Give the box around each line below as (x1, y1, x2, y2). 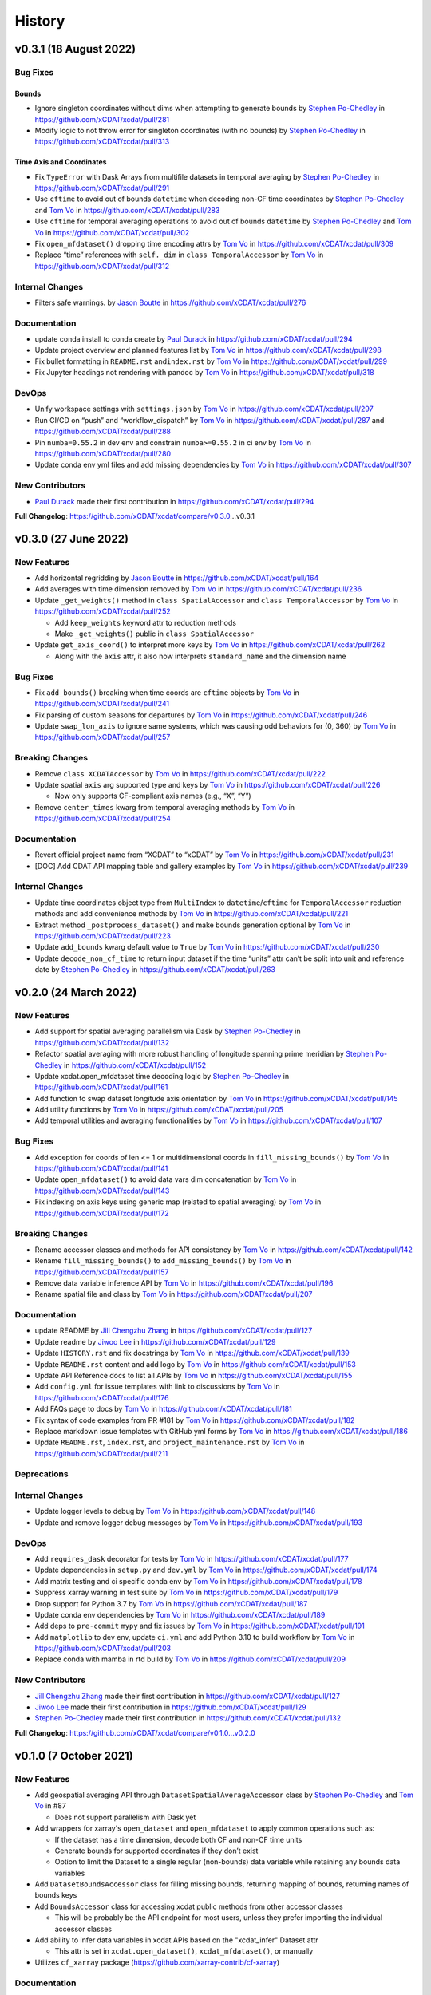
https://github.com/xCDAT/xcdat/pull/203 (34, 1644, 172, 1653)
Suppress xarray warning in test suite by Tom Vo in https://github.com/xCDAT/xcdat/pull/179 (34, 1588, 338, 1598)
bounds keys (34, 1890, 77, 1900)
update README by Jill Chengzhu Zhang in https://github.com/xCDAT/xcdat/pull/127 (34, 1325, 313, 1336)
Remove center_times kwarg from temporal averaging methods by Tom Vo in (34, 802, 295, 812)
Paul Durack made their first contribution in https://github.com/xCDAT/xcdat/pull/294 (34, 496, 314, 506)
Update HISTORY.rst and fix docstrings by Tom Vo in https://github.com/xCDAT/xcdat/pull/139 (34, 1349, 350, 1358)
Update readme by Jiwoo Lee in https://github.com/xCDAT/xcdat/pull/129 (34, 1337, 276, 1346)
